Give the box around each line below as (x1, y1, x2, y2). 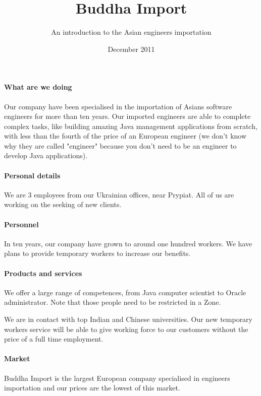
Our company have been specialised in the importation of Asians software (4, 101, 232, 111)
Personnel (4, 219, 39, 229)
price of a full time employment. (4, 334, 103, 344)
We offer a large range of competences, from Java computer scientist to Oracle (4, 287, 246, 297)
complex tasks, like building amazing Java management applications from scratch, (4, 120, 257, 131)
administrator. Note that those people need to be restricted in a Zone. (4, 297, 221, 307)
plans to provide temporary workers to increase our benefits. (4, 248, 191, 258)
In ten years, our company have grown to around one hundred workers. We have (4, 238, 252, 248)
